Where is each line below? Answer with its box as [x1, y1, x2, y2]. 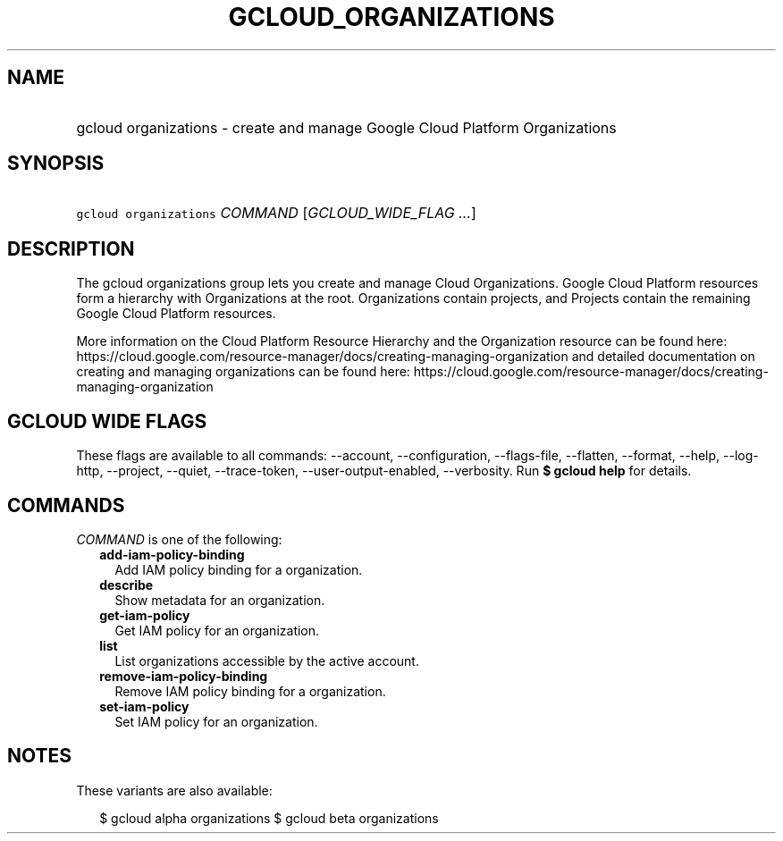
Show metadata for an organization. [114, 592, 325, 608]
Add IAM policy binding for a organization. [114, 561, 363, 577]
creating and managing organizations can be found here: [76, 364, 410, 380]
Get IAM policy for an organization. [114, 622, 320, 638]
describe [99, 576, 154, 593]
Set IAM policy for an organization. [114, 713, 318, 729]
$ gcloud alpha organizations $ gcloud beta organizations [99, 810, 439, 826]
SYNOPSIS [7, 152, 105, 175]
